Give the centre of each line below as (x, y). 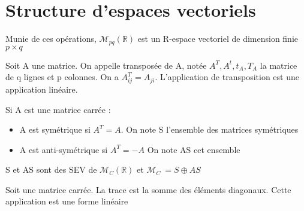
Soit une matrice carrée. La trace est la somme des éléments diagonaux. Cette (148, 189)
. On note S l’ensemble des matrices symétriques (210, 129)
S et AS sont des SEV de (51, 169)
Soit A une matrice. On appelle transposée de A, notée (106, 65)
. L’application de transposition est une (227, 77)
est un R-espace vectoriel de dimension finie (218, 39)
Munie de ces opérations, (51, 39)
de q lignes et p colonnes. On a (62, 77)
